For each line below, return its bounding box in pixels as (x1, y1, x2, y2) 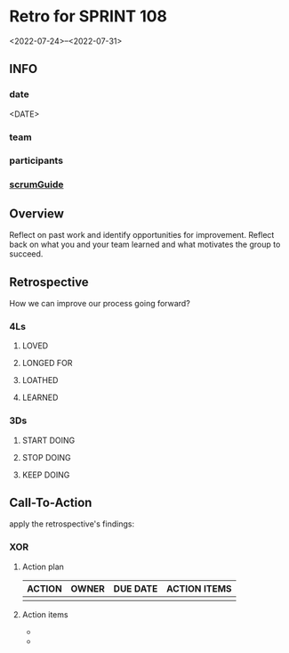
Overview (9, 206, 65, 221)
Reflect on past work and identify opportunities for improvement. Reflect (9, 230, 275, 241)
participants (9, 154, 64, 167)
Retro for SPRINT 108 (9, 6, 167, 27)
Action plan (21, 561, 65, 572)
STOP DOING (21, 452, 71, 462)
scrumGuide (9, 178, 64, 191)
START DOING (21, 435, 76, 445)
